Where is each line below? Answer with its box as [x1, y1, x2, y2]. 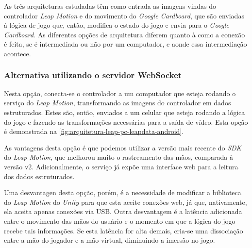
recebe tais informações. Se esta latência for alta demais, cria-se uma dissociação [4, 225, 243, 235]
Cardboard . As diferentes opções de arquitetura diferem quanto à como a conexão [4, 29, 245, 39]
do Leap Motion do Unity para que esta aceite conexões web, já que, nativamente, [4, 197, 247, 207]
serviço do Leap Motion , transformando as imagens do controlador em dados [4, 98, 231, 108]
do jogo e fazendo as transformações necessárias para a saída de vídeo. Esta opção [4, 116, 248, 127]
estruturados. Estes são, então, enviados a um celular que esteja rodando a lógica [4, 107, 245, 117]
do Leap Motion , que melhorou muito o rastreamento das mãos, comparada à [4, 152, 233, 162]
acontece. [4, 48, 31, 58]
